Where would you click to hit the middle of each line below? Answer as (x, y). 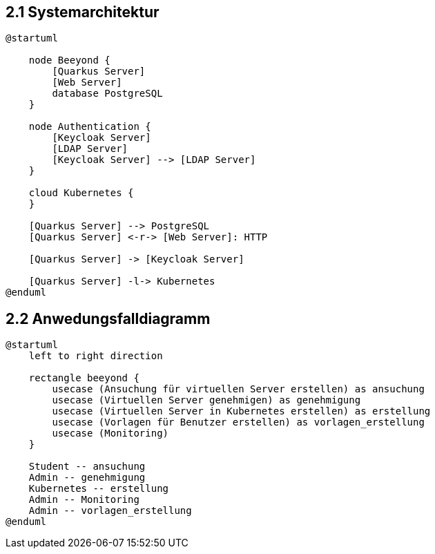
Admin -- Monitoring (84, 500)
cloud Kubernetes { (81, 193)
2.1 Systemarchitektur (83, 12)
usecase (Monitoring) (110, 433)
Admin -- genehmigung (87, 478)
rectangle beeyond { (84, 378)
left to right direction (96, 356)
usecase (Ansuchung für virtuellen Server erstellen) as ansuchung (238, 389)
